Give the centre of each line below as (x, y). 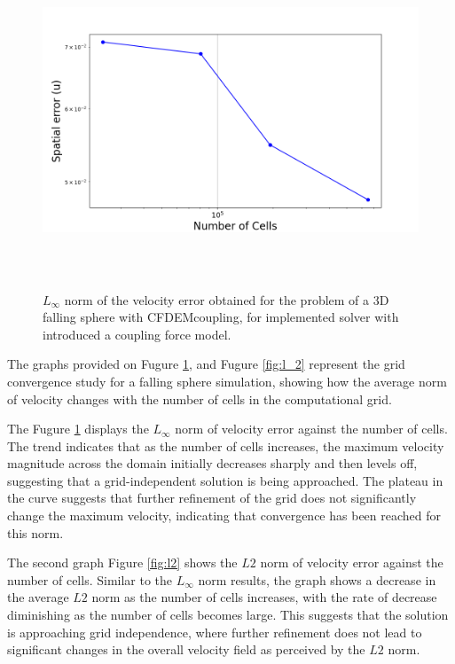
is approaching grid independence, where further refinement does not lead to (215, 632)
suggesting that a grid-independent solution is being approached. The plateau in (225, 480)
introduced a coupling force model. (137, 334)
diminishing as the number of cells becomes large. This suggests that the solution (228, 615)
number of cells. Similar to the (90, 579)
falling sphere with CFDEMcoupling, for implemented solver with (221, 317)
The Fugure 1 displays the (78, 429)
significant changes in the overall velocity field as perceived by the (186, 649)
